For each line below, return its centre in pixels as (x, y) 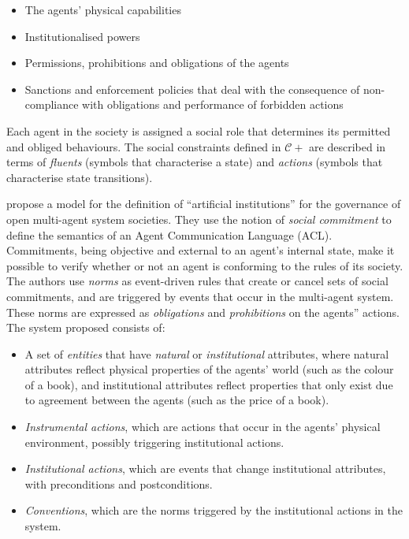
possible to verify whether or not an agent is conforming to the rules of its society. (205, 265)
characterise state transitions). (80, 177)
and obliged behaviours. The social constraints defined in (144, 146)
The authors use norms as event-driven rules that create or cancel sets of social (197, 281)
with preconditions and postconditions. (119, 483)
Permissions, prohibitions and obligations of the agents (157, 63)
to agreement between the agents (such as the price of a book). (177, 400)
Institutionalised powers (82, 36)
